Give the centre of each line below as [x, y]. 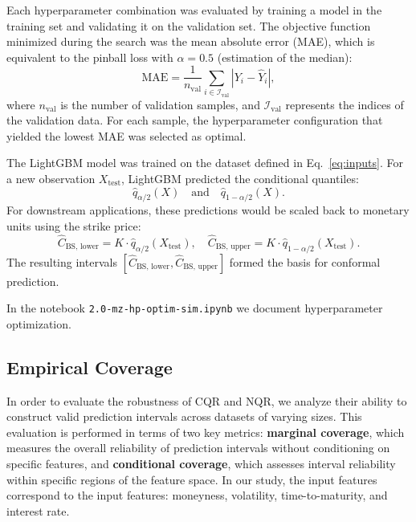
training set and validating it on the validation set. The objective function [189, 25]
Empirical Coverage [90, 367]
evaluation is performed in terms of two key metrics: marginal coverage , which [206, 432]
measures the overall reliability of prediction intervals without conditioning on [198, 448]
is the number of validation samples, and [160, 104]
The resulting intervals [62, 261]
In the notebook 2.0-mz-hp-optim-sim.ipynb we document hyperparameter [195, 308]
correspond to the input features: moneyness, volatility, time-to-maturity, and [197, 495]
